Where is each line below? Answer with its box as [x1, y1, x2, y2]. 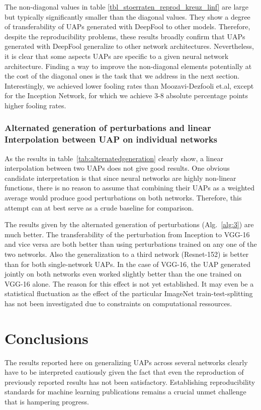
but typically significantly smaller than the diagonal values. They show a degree [5, 11, 250, 22]
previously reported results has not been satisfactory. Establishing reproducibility [5, 376, 255, 387]
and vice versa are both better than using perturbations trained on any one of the [5, 239, 257, 249]
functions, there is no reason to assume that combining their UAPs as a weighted [5, 182, 255, 193]
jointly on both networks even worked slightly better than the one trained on [5, 268, 242, 279]
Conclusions [5, 327, 89, 348]
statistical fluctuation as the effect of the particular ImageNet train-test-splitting [5, 288, 253, 299]
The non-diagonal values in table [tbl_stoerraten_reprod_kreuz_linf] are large [5, 2, 249, 12]
